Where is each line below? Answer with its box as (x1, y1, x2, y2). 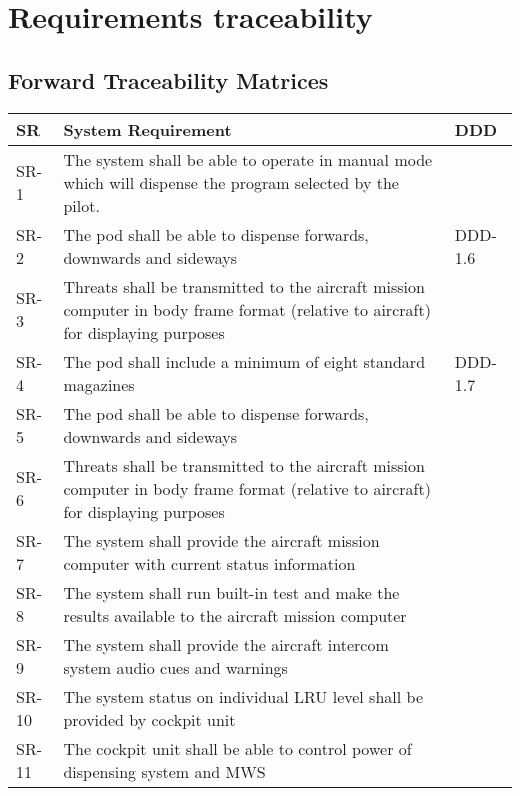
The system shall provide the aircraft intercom (63, 632, 389, 656)
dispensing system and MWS (63, 759, 266, 783)
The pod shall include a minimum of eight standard (63, 349, 426, 373)
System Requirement (63, 117, 232, 141)
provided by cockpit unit (63, 707, 236, 731)
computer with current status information (63, 551, 356, 575)
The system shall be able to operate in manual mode (63, 147, 433, 171)
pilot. (63, 193, 100, 217)
